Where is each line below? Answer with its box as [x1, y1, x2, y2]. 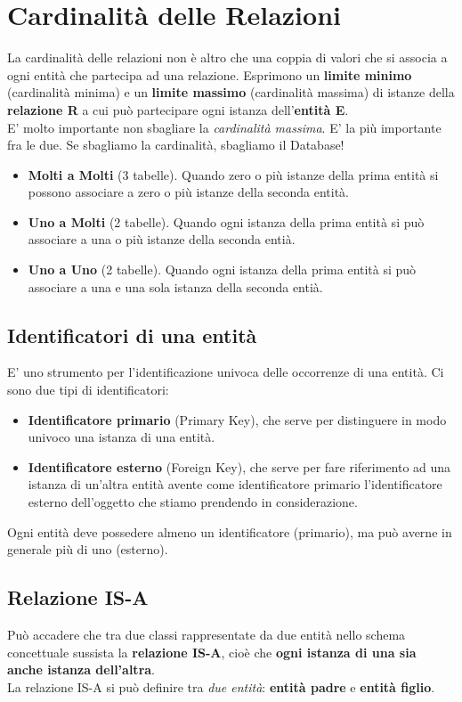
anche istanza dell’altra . [7, 660, 155, 679]
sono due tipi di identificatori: [7, 380, 169, 399]
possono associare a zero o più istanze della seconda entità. [28, 183, 350, 201]
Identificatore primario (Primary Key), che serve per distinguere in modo [28, 410, 447, 429]
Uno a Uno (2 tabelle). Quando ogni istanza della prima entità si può [28, 260, 417, 279]
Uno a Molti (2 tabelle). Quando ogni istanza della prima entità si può [28, 212, 425, 231]
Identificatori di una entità [7, 321, 257, 348]
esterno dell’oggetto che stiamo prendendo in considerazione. [28, 493, 358, 511]
